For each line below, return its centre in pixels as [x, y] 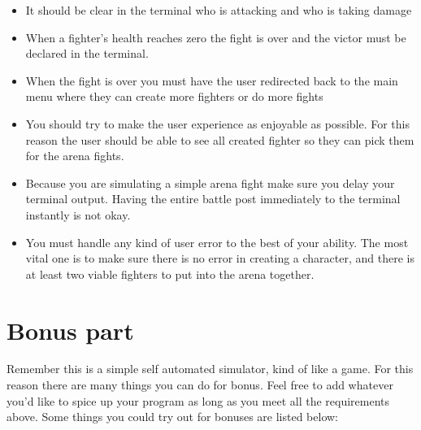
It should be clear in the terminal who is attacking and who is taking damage [219, 10]
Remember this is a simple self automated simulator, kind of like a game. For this [210, 369]
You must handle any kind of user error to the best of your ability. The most [217, 242]
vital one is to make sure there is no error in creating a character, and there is [220, 258]
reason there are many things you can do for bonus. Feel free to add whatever [200, 385]
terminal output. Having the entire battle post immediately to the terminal [213, 199]
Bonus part [70, 330]
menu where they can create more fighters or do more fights [174, 96]
